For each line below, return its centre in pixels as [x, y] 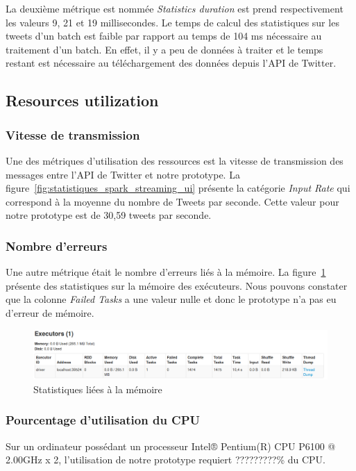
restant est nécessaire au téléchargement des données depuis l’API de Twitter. [171, 63]
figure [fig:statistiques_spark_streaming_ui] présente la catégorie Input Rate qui [178, 188]
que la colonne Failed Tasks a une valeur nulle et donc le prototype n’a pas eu [171, 299]
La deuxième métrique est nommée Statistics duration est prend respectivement [175, 8]
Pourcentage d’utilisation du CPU [103, 420]
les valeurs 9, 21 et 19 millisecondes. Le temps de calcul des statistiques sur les [172, 22]
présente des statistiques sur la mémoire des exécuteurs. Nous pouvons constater [177, 285]
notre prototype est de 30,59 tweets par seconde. [109, 215]
